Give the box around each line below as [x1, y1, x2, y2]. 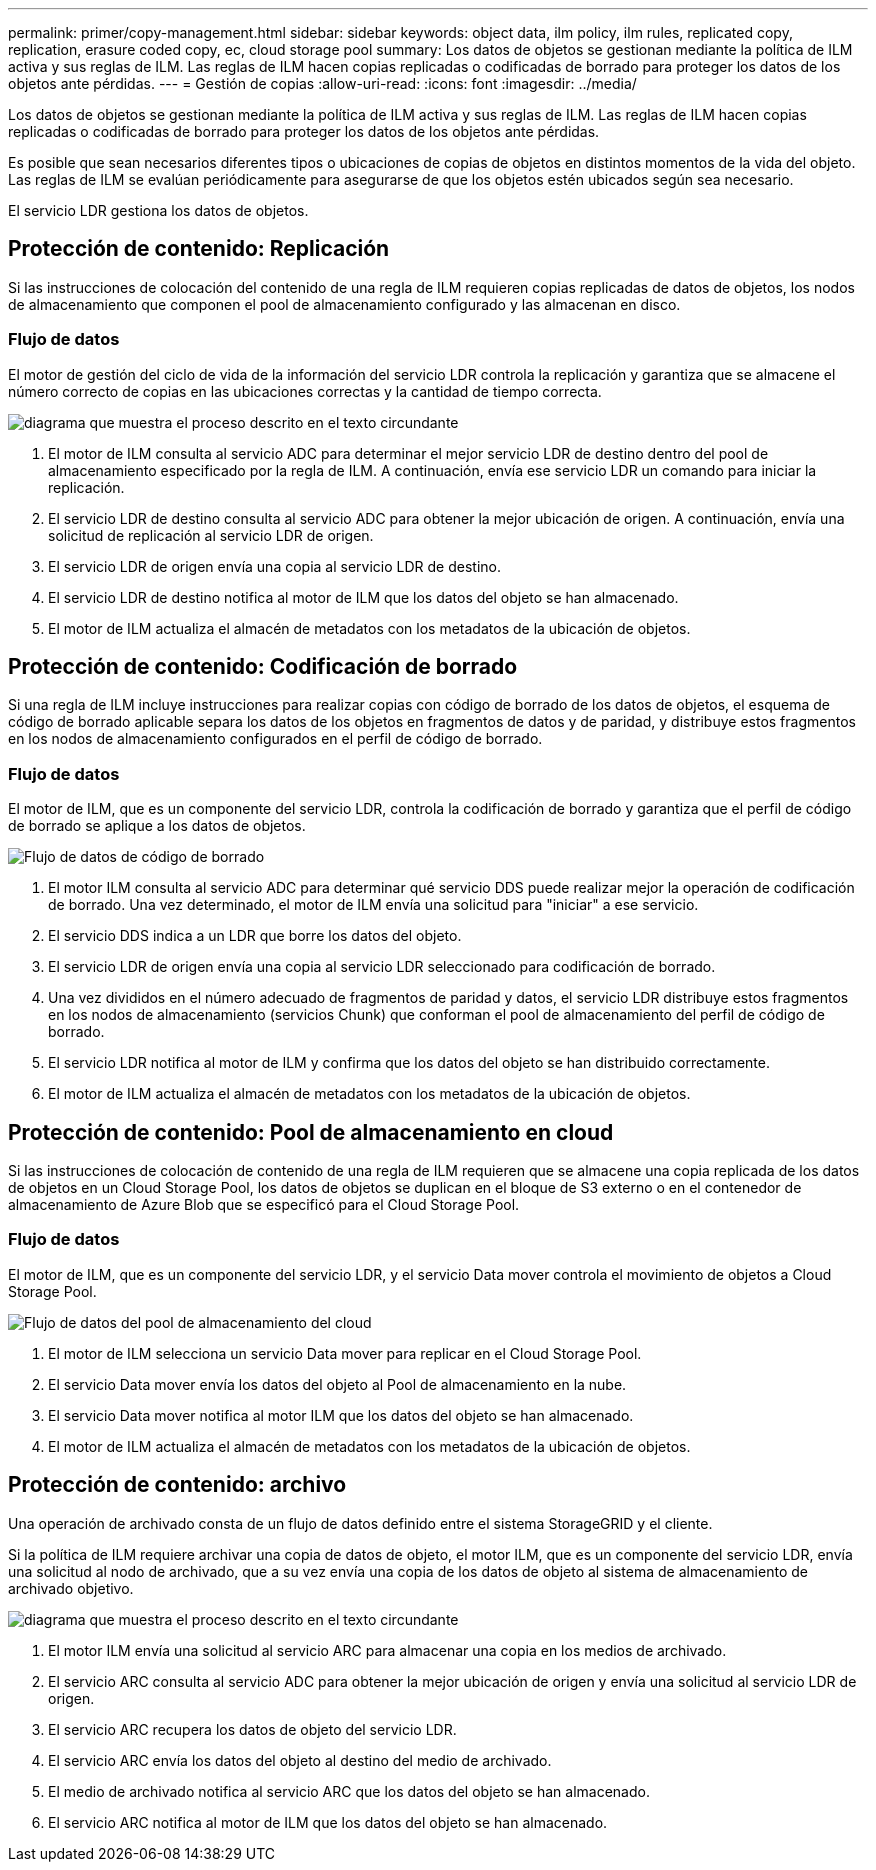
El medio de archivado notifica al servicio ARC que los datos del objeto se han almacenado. [48, 1782, 650, 1800]
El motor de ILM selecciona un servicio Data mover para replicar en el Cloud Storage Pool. [48, 1344, 642, 1362]
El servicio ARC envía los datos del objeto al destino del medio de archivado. [48, 1751, 552, 1769]
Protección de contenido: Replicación [8, 236, 390, 262]
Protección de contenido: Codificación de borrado [8, 654, 518, 680]
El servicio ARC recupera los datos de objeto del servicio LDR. [48, 1720, 457, 1738]
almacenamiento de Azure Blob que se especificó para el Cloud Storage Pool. [8, 1196, 520, 1214]
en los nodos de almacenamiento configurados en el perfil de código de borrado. [8, 730, 543, 748]
